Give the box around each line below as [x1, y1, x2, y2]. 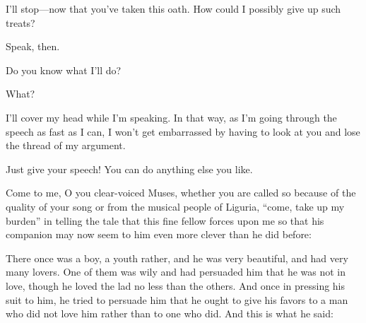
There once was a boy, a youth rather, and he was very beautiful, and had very [6, 250, 348, 265]
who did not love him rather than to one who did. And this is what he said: [6, 306, 333, 321]
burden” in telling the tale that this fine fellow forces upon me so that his [6, 213, 324, 228]
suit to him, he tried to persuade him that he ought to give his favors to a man [6, 292, 348, 307]
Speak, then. [6, 39, 60, 54]
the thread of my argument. [6, 138, 126, 153]
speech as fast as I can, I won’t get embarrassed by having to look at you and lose [6, 124, 360, 139]
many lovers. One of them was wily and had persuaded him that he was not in [6, 264, 346, 279]
